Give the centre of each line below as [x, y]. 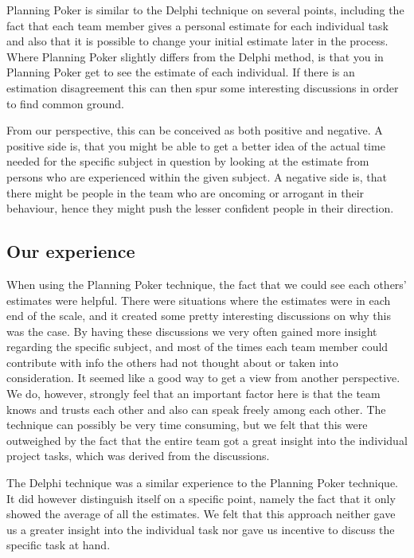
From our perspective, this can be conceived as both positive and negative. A [195, 130]
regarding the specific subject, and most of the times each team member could [197, 347]
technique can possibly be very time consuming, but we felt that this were [187, 425]
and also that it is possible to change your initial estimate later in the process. [197, 41]
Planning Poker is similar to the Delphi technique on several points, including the [205, 10]
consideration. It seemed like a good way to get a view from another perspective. [203, 378]
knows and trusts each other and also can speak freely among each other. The [196, 409]
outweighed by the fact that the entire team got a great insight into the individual [207, 440]
